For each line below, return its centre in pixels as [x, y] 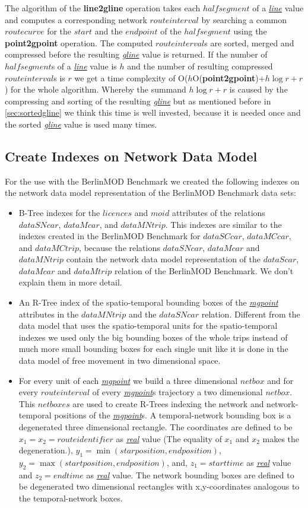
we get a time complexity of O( [131, 77]
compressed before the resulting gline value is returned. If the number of [136, 54]
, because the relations [120, 247]
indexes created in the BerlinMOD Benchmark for [109, 236]
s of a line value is [84, 66]
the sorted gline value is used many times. [81, 124]
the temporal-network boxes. [71, 498]
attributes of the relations [218, 212]
